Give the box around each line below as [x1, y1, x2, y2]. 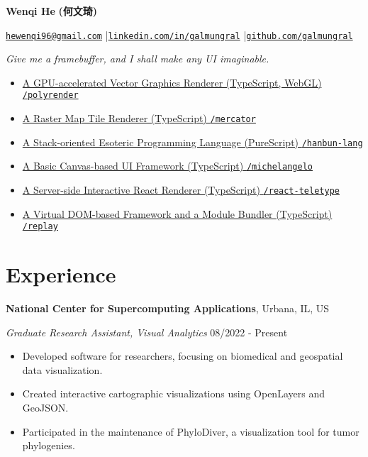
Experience [6, 260, 116, 289]
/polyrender [22, 90, 79, 101]
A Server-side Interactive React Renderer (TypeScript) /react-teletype [22, 182, 340, 197]
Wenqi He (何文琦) [6, 4, 98, 18]
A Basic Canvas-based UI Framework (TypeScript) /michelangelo [22, 158, 313, 173]
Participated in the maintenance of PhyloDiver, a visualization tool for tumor [22, 424, 359, 439]
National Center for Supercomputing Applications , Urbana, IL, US [6, 301, 330, 316]
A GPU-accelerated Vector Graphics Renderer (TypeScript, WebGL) [22, 75, 322, 89]
